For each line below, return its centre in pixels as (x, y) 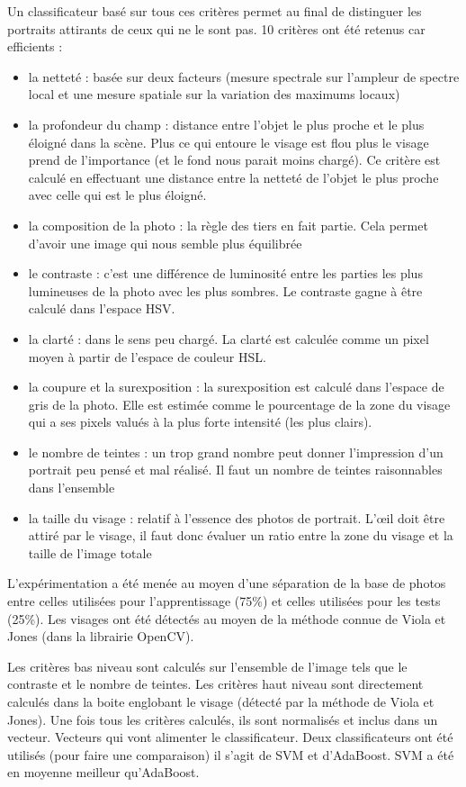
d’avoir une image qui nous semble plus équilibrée (165, 243)
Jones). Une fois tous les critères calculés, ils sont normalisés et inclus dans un (223, 719)
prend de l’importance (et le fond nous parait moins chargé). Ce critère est (234, 160)
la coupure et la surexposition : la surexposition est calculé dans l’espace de (236, 387)
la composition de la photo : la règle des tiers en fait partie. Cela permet (228, 225)
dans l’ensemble (72, 488)
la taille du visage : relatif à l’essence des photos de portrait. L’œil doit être (237, 517)
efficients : (35, 46)
